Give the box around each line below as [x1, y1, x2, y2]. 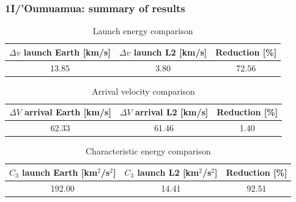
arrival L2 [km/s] [135, 106, 209, 118]
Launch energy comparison [92, 24, 193, 37]
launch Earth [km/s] [23, 45, 111, 58]
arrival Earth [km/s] [24, 106, 111, 118]
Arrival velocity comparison [92, 84, 195, 97]
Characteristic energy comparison [85, 145, 211, 157]
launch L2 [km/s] [133, 45, 207, 58]
